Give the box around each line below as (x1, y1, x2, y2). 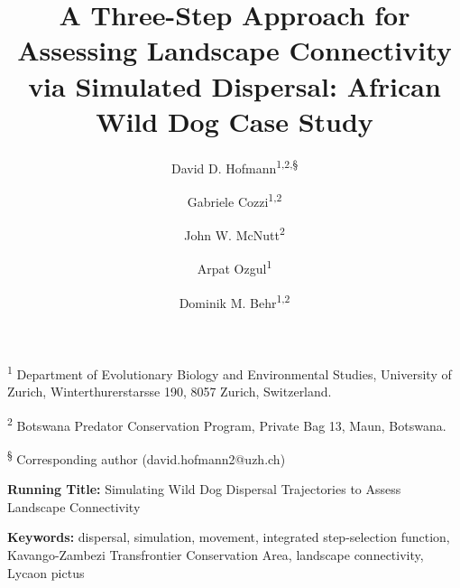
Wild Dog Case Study (96, 102, 373, 139)
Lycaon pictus (7, 563, 85, 582)
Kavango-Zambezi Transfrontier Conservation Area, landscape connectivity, (7, 546, 424, 565)
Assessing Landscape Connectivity (17, 32, 452, 69)
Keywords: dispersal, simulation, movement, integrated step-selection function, (7, 527, 450, 546)
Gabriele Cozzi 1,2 (187, 189, 282, 210)
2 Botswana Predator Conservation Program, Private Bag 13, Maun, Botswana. (7, 413, 446, 434)
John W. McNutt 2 (184, 223, 285, 244)
